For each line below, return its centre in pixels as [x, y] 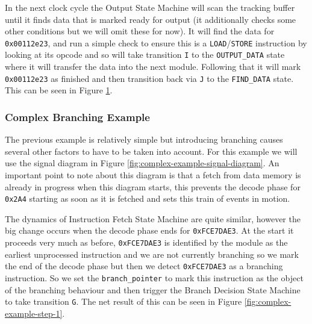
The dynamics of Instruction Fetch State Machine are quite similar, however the [153, 218]
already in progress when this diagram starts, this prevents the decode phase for [153, 186]
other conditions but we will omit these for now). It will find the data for [140, 31]
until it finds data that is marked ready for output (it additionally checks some [151, 19]
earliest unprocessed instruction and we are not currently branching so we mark [152, 254]
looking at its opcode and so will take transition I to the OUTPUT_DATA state [145, 55]
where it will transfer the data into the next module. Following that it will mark [153, 67]
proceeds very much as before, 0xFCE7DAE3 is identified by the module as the [146, 242]
